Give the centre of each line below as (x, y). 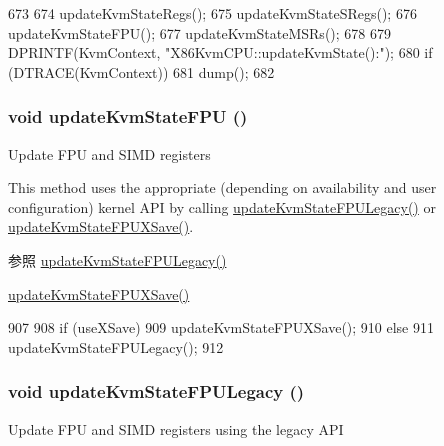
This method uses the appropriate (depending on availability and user (222, 187)
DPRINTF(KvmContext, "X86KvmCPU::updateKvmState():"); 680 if (220, 52)
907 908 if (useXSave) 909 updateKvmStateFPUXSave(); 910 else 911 (221, 327)
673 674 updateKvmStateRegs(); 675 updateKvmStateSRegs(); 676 (212, 13)
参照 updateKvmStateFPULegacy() (117, 259)
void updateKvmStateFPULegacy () (156, 391)
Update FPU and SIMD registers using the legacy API (176, 428)
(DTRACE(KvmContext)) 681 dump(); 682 (141, 71)
